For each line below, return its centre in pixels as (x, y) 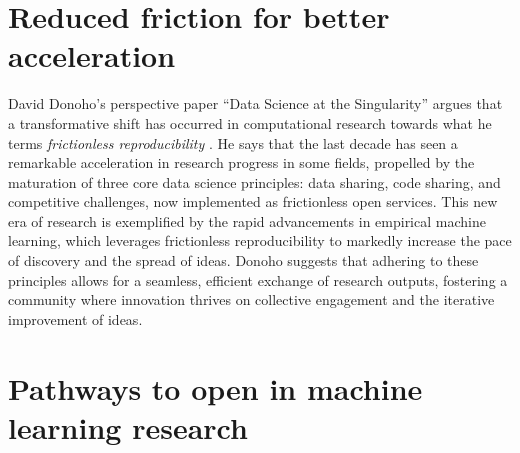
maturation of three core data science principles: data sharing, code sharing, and (254, 181)
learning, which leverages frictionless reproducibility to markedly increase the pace (260, 240)
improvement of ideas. (75, 318)
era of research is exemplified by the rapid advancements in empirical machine (247, 220)
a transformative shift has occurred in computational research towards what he (250, 122)
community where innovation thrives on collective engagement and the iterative (251, 299)
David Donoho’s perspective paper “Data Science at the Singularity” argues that (255, 103)
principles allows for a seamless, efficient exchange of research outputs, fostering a (258, 279)
